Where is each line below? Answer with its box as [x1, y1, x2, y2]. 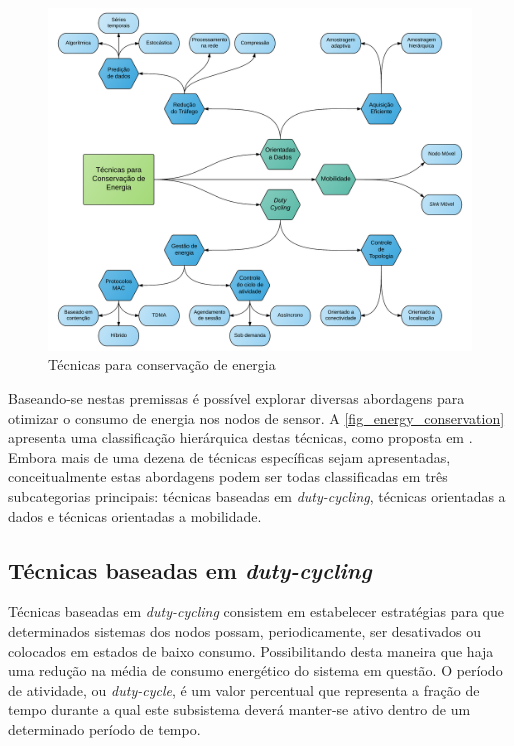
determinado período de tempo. [8, 718, 201, 739]
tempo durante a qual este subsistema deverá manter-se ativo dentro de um [8, 699, 471, 720]
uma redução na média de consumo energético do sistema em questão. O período [8, 660, 503, 681]
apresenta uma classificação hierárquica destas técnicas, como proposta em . [8, 427, 473, 448]
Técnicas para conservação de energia [48, 354, 276, 375]
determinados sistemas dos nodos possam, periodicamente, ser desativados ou [8, 620, 482, 641]
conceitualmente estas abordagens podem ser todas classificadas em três [8, 466, 448, 487]
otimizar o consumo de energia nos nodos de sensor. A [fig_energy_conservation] [8, 407, 505, 428]
